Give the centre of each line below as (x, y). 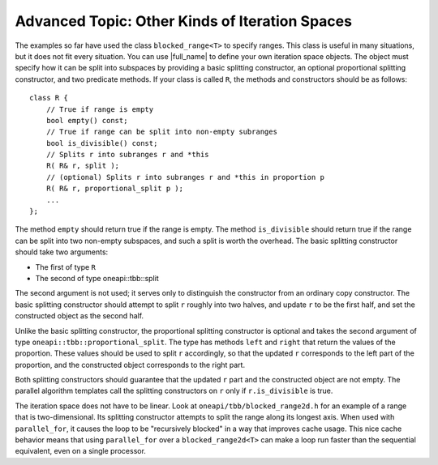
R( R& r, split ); (83, 166)
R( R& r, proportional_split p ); (115, 189)
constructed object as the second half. (79, 316)
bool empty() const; (87, 120)
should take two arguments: (62, 252)
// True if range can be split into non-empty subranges (161, 132)
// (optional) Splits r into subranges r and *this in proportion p (185, 177)
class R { (49, 98)
